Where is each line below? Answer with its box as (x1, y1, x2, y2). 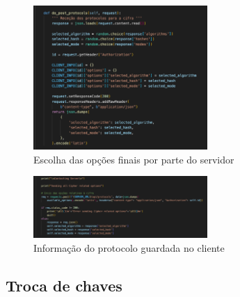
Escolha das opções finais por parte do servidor (33, 152, 234, 166)
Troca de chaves (6, 274, 122, 296)
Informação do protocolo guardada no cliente (33, 240, 225, 255)
